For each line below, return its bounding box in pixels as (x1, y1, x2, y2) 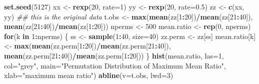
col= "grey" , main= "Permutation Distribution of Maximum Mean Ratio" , (4, 60, 226, 70)
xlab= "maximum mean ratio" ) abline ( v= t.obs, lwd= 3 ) (4, 70, 173, 80)
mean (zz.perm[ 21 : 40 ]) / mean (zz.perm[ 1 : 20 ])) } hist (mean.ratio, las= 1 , (4, 50, 224, 60)
